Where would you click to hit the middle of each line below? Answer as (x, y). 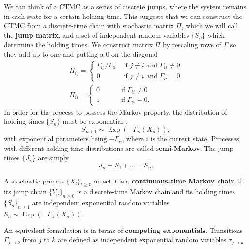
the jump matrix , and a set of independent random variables (97, 35)
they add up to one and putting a (54, 54)
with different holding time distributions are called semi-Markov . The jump (119, 148)
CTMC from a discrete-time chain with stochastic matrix (89, 25)
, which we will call (210, 25)
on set (103, 180)
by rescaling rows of (192, 44)
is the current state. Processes (195, 139)
